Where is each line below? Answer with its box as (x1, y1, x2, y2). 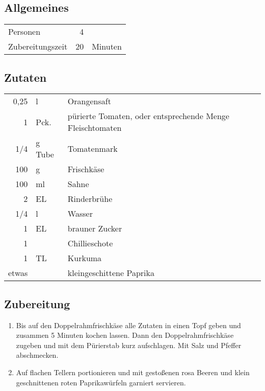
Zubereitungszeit (8, 40, 68, 53)
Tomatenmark (67, 142, 118, 154)
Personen (8, 26, 41, 38)
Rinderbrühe (67, 193, 113, 205)
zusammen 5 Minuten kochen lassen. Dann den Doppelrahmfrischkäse (16, 330, 234, 340)
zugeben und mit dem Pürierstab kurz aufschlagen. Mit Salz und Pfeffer (16, 339, 242, 350)
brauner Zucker (67, 222, 122, 235)
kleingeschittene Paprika (67, 267, 154, 279)
